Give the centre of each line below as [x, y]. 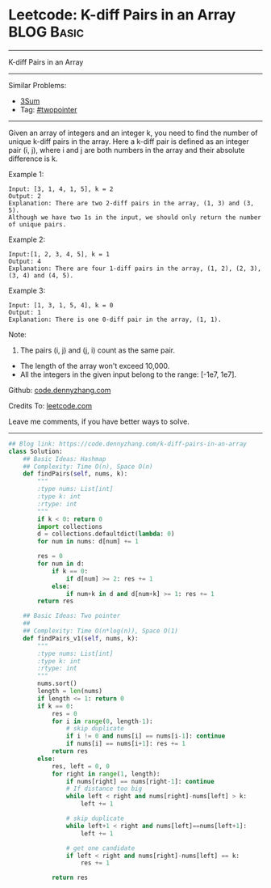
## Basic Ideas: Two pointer [72, 616]
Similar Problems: [38, 85]
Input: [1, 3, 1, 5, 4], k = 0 [61, 305]
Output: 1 [25, 312]
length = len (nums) [70, 691]
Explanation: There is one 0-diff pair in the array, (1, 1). [115, 319]
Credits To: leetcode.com [50, 405]
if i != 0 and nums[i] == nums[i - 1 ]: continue [146, 736]
